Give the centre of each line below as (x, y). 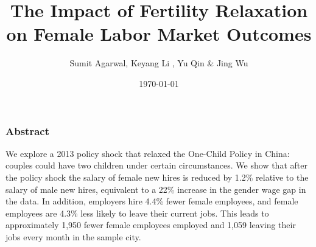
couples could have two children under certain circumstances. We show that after (156, 165)
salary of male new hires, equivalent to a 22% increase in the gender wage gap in (156, 189)
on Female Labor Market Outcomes (159, 34)
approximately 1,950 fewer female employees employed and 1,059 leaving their (151, 225)
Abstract (27, 130)
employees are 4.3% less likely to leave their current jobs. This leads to (137, 213)
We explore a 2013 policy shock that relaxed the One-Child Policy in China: (148, 153)
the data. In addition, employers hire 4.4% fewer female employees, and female (152, 201)
